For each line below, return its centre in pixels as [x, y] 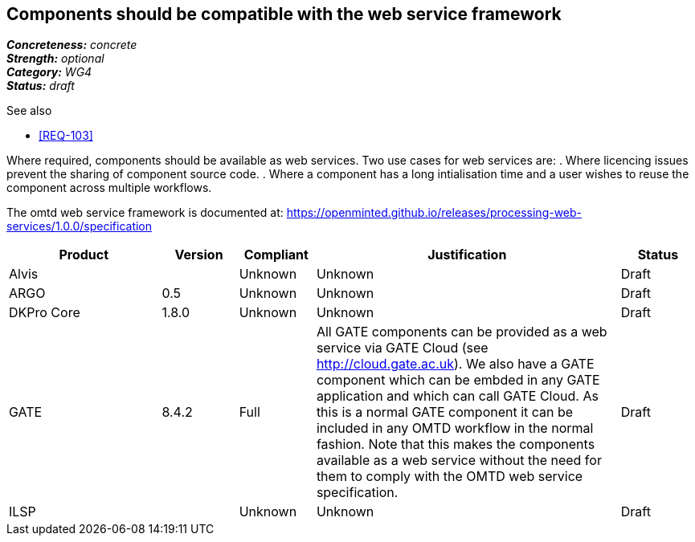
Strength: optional [55, 59]
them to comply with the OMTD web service [450, 477]
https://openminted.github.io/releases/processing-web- [434, 213]
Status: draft [41, 86]
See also [29, 111]
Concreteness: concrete [72, 45]
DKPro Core [45, 313]
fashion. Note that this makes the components [456, 444]
